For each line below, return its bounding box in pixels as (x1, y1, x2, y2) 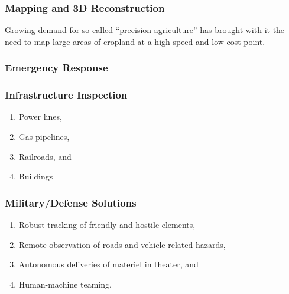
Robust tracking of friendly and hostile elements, (18, 218, 196, 231)
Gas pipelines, (18, 130, 70, 143)
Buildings (18, 170, 53, 182)
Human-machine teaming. (18, 277, 112, 290)
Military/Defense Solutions (5, 195, 137, 210)
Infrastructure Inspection (5, 87, 128, 102)
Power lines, (18, 110, 62, 123)
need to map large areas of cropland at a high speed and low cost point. (5, 35, 265, 47)
